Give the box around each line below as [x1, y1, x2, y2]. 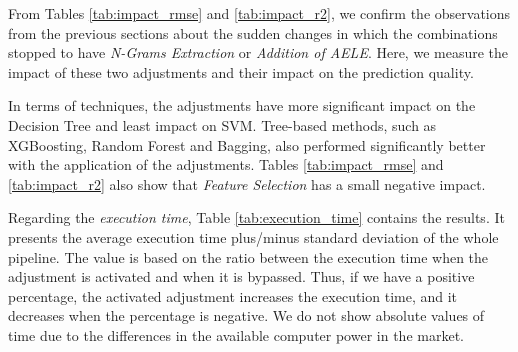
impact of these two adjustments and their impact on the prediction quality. [8, 61, 474, 82]
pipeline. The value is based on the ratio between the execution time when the [8, 246, 489, 267]
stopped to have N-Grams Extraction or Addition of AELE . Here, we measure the [8, 42, 509, 63]
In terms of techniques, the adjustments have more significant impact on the [8, 95, 476, 116]
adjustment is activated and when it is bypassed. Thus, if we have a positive [8, 266, 475, 287]
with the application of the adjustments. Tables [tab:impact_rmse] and [8, 154, 444, 175]
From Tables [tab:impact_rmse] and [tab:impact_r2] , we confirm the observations [8, 3, 511, 23]
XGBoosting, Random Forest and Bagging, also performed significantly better [8, 134, 486, 155]
